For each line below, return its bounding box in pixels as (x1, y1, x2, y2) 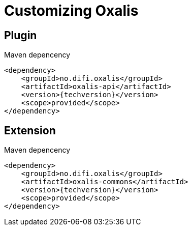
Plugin (4, 28, 37, 42)
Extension (4, 124, 56, 137)
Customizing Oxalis (4, 2, 139, 19)
